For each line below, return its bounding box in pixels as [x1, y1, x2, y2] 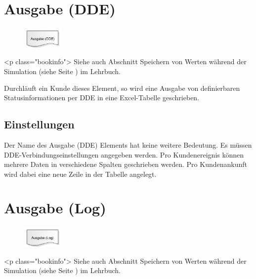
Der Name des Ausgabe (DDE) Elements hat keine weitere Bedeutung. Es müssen [4, 139, 252, 150]
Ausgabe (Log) [4, 198, 106, 218]
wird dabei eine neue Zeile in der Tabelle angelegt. [4, 168, 157, 179]
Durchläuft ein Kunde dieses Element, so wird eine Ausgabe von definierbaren [4, 82, 240, 93]
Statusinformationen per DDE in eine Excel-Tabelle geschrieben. [4, 92, 200, 103]
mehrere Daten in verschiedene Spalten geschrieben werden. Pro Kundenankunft [4, 159, 247, 169]
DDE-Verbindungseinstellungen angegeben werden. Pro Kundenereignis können [4, 149, 244, 159]
